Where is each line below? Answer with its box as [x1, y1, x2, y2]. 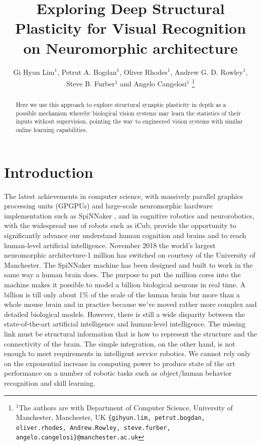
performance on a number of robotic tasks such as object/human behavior [4, 368, 232, 378]
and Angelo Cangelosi [120, 78, 187, 88]
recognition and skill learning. [4, 377, 95, 388]
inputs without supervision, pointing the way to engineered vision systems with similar [16, 117, 243, 126]
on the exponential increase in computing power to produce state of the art [4, 358, 235, 368]
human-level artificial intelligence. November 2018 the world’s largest [4, 240, 216, 250]
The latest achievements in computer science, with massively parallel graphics [4, 190, 243, 201]
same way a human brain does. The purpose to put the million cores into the [4, 269, 241, 280]
